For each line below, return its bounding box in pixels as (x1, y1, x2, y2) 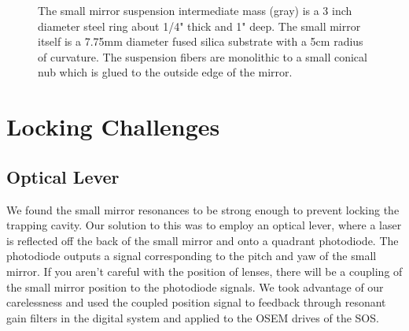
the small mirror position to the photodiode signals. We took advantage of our (6, 278, 384, 295)
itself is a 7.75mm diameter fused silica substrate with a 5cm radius (38, 33, 363, 50)
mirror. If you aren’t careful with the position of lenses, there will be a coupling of (6, 262, 403, 279)
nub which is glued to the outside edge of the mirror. (38, 64, 293, 80)
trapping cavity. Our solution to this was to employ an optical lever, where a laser (6, 217, 402, 233)
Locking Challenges (6, 110, 220, 143)
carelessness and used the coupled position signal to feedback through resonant (6, 294, 386, 311)
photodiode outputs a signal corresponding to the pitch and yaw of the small (6, 247, 377, 264)
